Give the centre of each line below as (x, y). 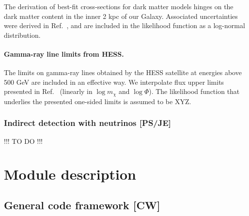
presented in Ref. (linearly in (48, 91)
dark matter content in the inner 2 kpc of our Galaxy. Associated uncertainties (121, 16)
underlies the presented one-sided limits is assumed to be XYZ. (98, 101)
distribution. (22, 35)
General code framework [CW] (82, 205)
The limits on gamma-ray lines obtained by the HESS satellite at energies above (123, 72)
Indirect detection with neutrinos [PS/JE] (88, 123)
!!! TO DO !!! (23, 141)
